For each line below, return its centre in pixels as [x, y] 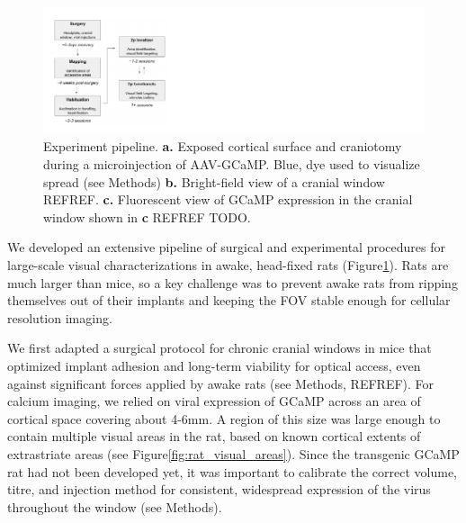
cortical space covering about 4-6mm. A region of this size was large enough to [224, 418]
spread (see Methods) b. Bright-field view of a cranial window [214, 181]
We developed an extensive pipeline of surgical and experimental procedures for [226, 247]
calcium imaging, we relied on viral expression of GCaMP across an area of [214, 401]
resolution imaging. [60, 317]
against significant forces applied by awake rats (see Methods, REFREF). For [221, 383]
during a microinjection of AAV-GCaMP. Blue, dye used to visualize [232, 164]
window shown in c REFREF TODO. [147, 216]
